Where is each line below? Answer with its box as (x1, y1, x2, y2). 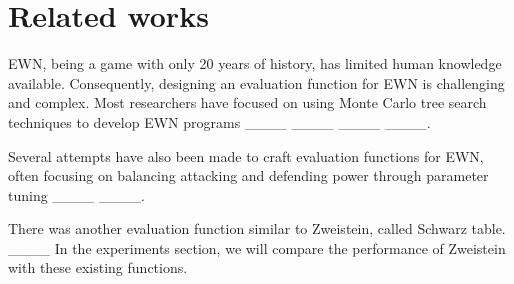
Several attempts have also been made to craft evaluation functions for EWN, (8, 145, 484, 166)
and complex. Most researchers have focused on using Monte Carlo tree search (8, 92, 487, 113)
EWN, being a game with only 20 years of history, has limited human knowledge (8, 53, 502, 74)
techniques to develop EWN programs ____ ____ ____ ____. (8, 111, 431, 132)
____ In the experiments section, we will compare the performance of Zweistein (8, 237, 506, 258)
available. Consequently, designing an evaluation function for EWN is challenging (8, 72, 505, 93)
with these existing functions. (8, 257, 188, 278)
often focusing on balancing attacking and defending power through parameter (8, 165, 489, 186)
